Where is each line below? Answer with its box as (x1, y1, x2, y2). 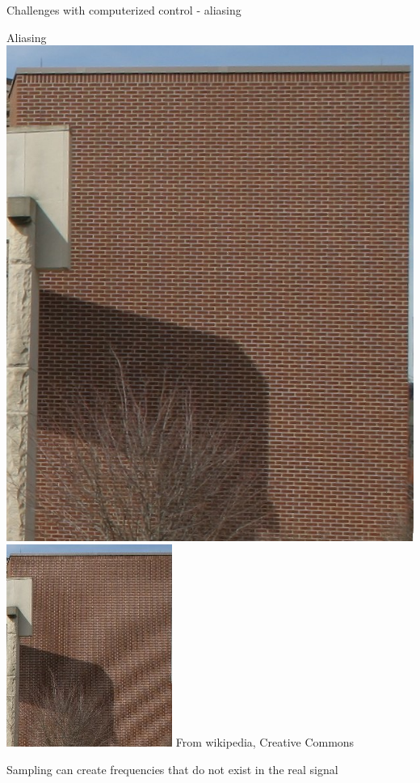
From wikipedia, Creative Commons (175, 734, 355, 751)
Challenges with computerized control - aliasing (6, 2, 241, 18)
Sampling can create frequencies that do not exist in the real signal (6, 760, 338, 777)
